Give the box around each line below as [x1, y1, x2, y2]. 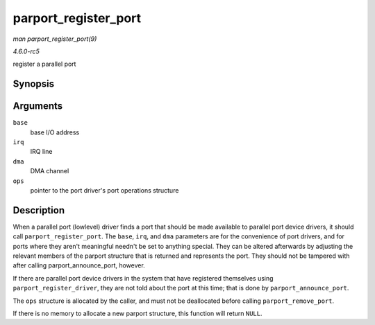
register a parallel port [12, 60, 76, 69]
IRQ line [30, 148, 53, 156]
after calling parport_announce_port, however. [12, 261, 145, 270]
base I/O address [30, 128, 80, 137]
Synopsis [12, 78, 55, 90]
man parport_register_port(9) [12, 35, 97, 43]
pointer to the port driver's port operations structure [30, 186, 179, 194]
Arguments [12, 100, 63, 112]
